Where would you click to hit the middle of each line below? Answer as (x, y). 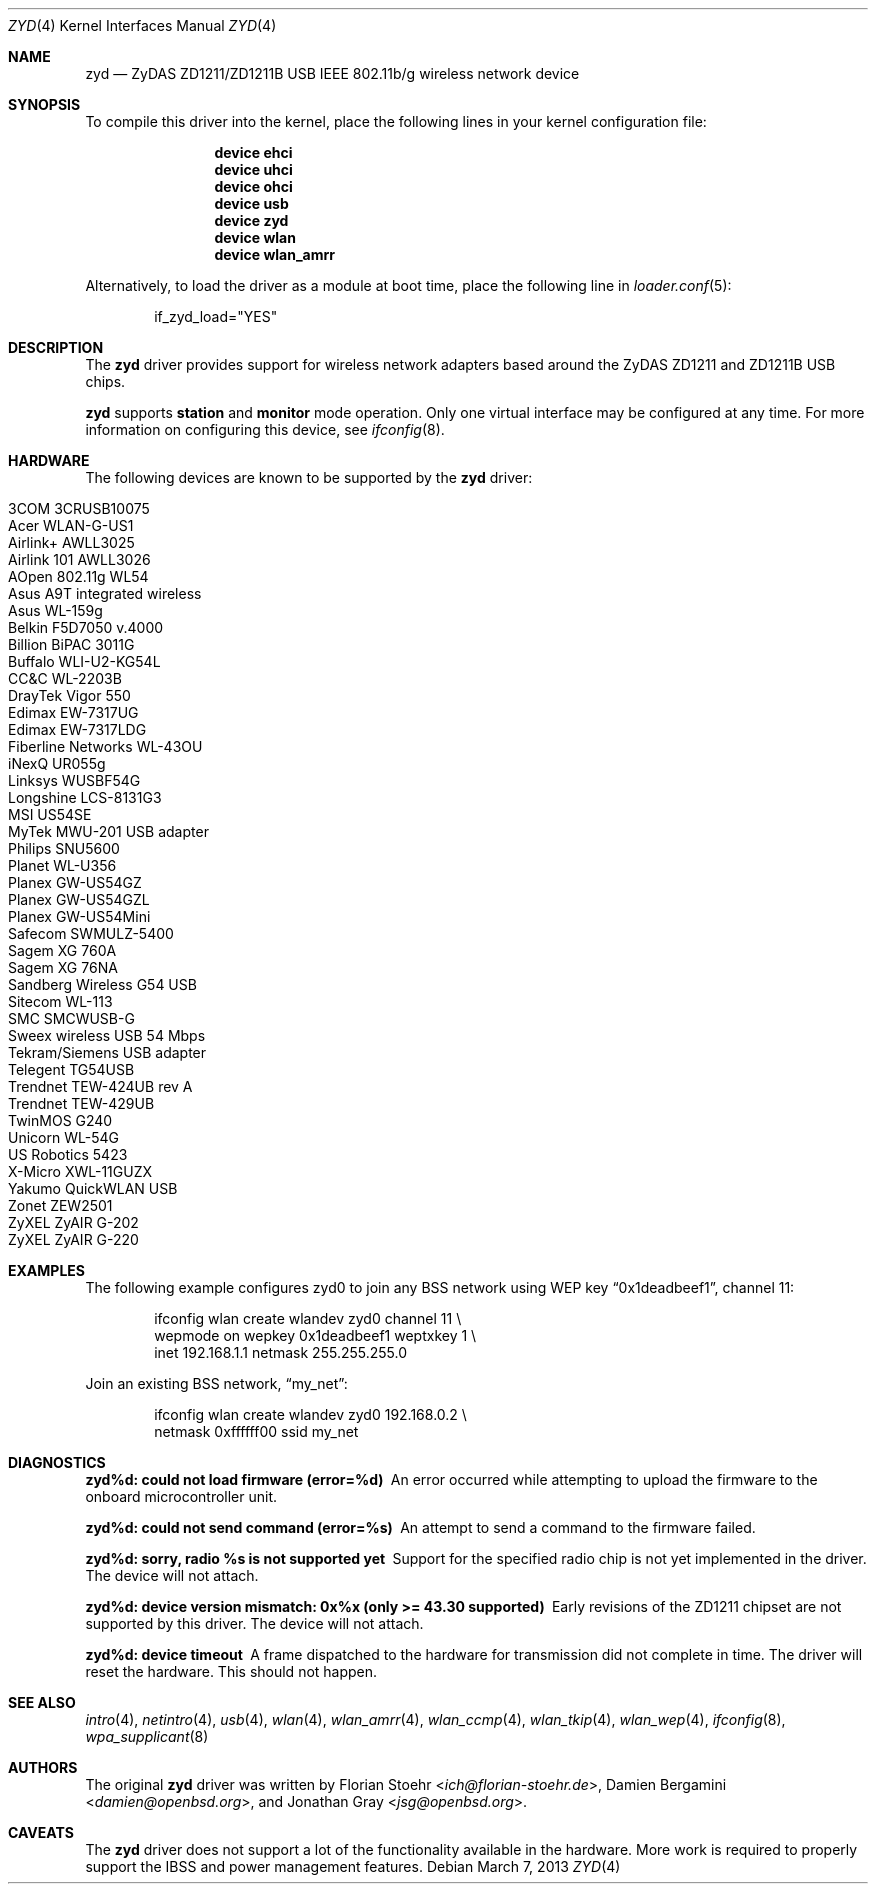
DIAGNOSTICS (57, 1462)
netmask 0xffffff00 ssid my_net (256, 1431)
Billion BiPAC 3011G (71, 644)
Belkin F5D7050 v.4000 (86, 627)
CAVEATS (41, 1832)
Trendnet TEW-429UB (81, 1103)
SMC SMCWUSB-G (71, 1018)
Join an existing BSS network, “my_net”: (216, 1383)
